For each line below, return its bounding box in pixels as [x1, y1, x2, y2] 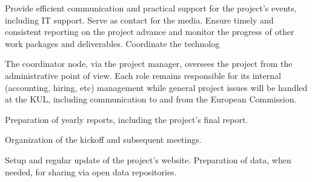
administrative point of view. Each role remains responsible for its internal [5, 69, 281, 81]
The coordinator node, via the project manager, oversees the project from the [5, 57, 293, 70]
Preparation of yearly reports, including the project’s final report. [5, 113, 248, 125]
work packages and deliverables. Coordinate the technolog [5, 37, 220, 49]
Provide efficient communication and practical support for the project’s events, [5, 2, 297, 14]
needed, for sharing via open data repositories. [5, 165, 177, 178]
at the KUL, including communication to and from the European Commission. [5, 93, 297, 105]
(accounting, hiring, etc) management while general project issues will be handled [5, 81, 308, 93]
